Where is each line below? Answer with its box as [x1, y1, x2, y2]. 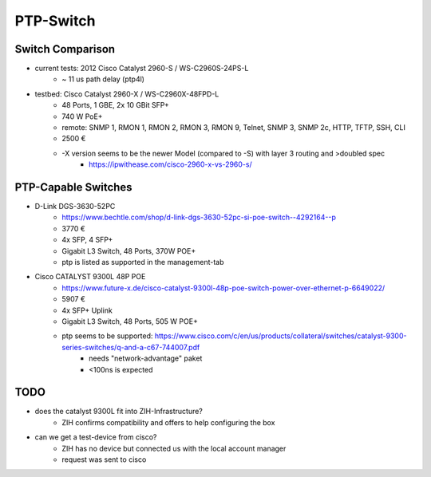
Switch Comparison [14, 42, 116, 56]
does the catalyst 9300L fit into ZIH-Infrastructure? [34, 407, 204, 416]
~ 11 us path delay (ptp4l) [61, 74, 145, 84]
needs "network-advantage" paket [89, 353, 203, 363]
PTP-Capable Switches [14, 180, 132, 194]
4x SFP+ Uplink [61, 306, 113, 315]
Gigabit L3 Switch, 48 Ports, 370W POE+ [61, 246, 196, 255]
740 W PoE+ [61, 112, 103, 121]
